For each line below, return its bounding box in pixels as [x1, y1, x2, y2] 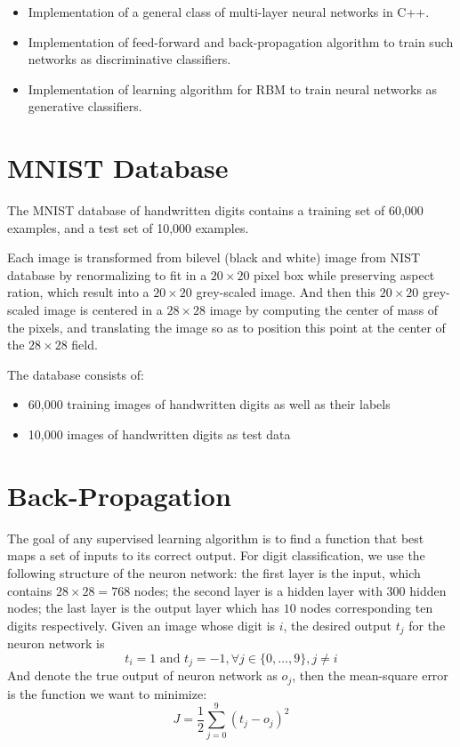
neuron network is [7, 634, 105, 653]
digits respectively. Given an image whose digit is [7, 615, 276, 634]
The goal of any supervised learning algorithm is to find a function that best [7, 528, 424, 547]
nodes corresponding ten [300, 598, 433, 617]
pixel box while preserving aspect [254, 265, 435, 284]
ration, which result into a [7, 283, 149, 301]
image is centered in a [44, 301, 163, 319]
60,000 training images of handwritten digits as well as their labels [28, 395, 391, 414]
